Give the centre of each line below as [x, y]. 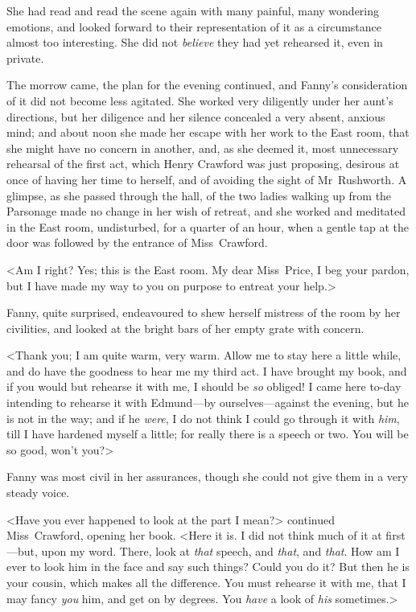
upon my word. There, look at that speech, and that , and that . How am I [220, 550]
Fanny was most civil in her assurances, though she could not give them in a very [207, 476]
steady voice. [38, 493]
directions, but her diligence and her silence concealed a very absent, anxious [196, 116]
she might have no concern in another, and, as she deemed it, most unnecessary [203, 148]
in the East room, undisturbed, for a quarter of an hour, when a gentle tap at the [208, 226]
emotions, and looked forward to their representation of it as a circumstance [194, 26]
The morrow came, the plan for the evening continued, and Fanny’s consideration [207, 85]
